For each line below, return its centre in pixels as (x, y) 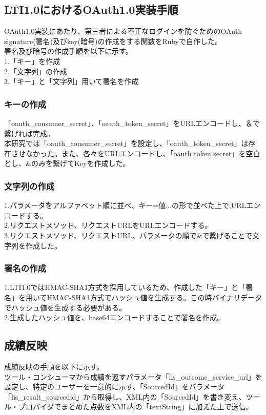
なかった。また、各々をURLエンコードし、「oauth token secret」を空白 (143, 153)
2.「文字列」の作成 (36, 71)
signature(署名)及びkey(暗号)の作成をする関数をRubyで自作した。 (113, 41)
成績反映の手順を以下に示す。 (54, 366)
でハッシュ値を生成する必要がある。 (65, 307)
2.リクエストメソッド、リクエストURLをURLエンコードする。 (108, 225)
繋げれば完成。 (29, 133)
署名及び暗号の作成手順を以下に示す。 (68, 51)
